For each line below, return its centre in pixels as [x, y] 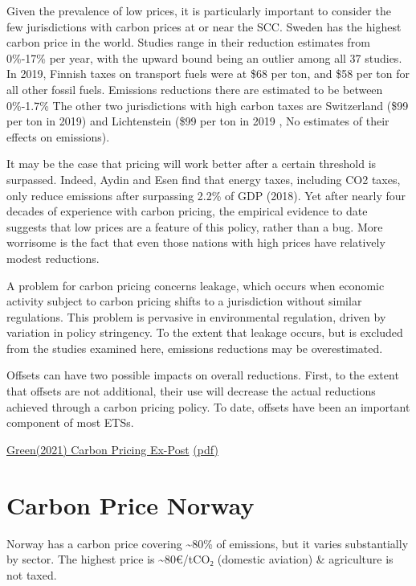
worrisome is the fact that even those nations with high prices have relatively [196, 242]
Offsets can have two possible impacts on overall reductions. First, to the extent [203, 375]
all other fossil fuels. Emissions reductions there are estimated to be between [195, 89]
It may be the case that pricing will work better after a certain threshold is [192, 164]
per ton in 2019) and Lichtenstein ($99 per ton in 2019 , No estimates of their [198, 121]
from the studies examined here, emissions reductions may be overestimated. [195, 348]
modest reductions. [53, 258]
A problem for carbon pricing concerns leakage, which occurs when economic [196, 285]
